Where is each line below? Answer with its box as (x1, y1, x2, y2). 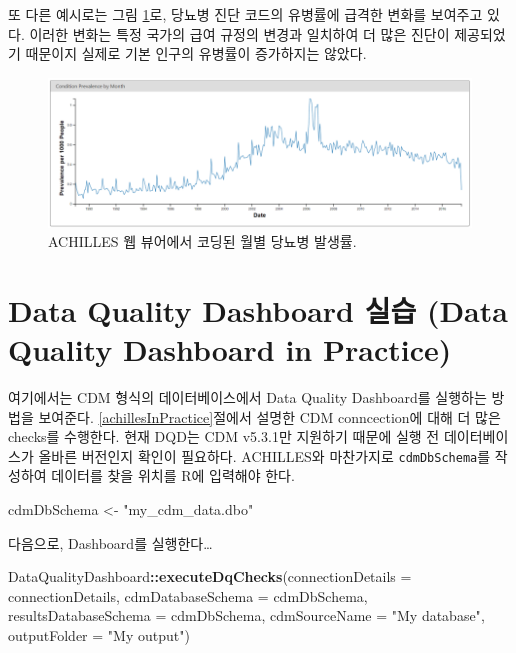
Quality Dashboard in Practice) (8, 329, 452, 370)
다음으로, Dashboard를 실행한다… (8, 532, 213, 553)
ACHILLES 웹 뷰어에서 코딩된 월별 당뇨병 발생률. (48, 231, 357, 252)
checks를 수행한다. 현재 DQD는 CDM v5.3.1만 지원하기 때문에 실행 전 (8, 426, 440, 447)
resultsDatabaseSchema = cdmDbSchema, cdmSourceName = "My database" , (8, 605, 485, 626)
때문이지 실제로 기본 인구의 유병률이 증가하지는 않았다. (25, 43, 367, 64)
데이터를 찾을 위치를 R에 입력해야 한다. (51, 465, 295, 486)
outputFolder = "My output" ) (8, 625, 190, 646)
